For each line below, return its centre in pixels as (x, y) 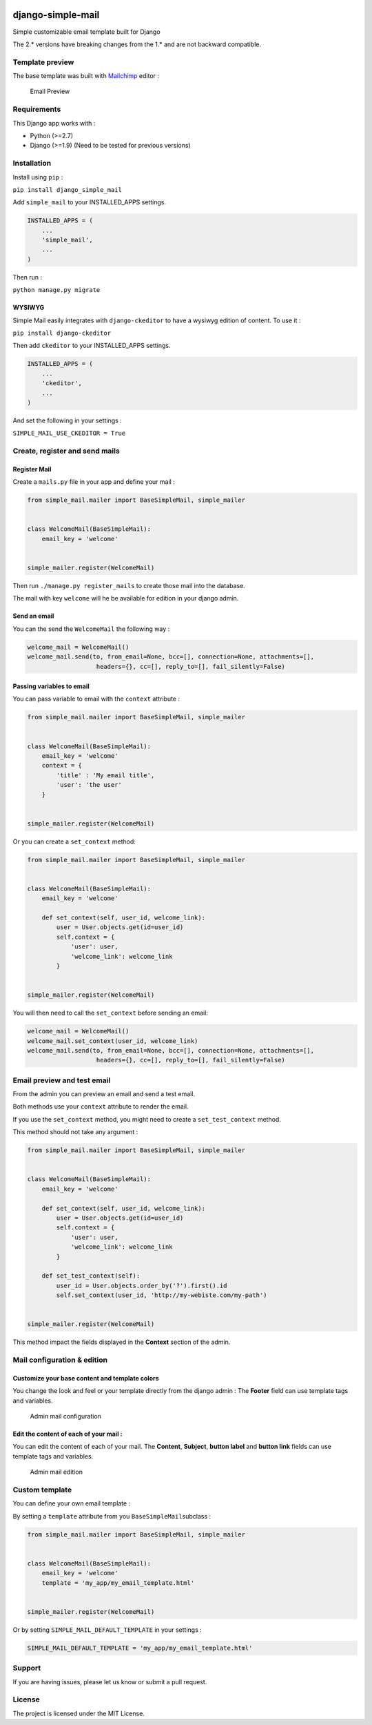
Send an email (33, 616)
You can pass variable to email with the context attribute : (96, 699)
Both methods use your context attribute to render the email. (101, 1107)
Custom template (42, 1490)
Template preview (43, 62)
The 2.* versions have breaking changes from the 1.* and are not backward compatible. (137, 44)
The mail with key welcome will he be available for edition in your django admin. (126, 598)
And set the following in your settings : (67, 420)
